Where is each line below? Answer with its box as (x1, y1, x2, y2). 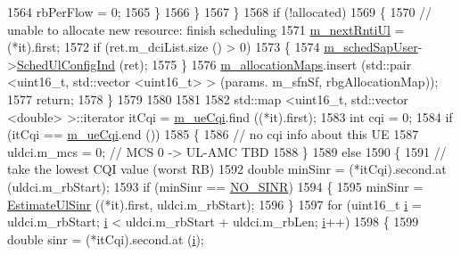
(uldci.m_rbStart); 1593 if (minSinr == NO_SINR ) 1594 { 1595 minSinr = (7, 177, 424, 195)
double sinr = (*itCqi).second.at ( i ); (7, 229, 204, 248)
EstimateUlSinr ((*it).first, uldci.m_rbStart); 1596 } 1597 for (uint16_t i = (7, 194, 422, 213)
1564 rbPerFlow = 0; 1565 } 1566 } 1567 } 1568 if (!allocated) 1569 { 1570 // (7, 3, 432, 21)
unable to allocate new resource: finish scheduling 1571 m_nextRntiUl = (7, 20, 405, 38)
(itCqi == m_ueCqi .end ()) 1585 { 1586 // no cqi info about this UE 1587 (7, 125, 419, 144)
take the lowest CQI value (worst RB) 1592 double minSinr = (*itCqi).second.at (7, 160, 447, 178)
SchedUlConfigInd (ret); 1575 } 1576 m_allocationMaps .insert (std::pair (16, 54, 412, 73)
